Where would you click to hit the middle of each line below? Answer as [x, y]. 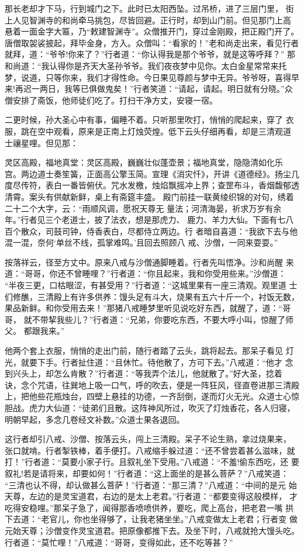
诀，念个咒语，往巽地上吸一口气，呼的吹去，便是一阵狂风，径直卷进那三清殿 [152, 384]
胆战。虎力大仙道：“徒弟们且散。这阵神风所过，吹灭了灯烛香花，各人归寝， [150, 408]
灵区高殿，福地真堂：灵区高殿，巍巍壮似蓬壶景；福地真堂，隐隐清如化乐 [144, 162]
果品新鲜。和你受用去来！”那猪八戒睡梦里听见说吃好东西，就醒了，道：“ [144, 308]
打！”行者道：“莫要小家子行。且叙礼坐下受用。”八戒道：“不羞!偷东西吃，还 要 [152, 462]
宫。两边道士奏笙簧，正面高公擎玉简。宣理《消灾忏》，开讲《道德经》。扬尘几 [152, 173]
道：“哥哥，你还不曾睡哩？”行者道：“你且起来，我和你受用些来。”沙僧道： [146, 273]
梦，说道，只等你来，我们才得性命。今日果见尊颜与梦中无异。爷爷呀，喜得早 [152, 77]
